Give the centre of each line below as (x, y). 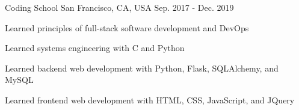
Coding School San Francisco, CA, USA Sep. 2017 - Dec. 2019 (119, 7)
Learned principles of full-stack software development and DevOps (127, 27)
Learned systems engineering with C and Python (95, 48)
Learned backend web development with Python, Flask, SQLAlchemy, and (142, 68)
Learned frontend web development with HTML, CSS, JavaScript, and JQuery (150, 99)
